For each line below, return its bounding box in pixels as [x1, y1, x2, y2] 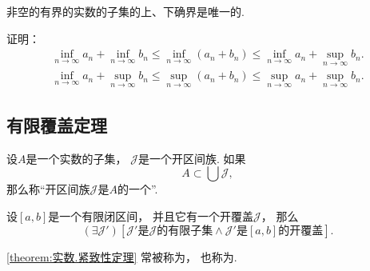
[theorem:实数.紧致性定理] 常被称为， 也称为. [6, 248, 237, 265]
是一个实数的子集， [26, 149, 127, 166]
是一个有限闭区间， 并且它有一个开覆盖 [48, 208, 253, 225]
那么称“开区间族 [6, 181, 90, 197]
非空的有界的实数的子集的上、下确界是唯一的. [6, 3, 245, 19]
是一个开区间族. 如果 [137, 149, 246, 166]
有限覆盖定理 [6, 113, 107, 137]
